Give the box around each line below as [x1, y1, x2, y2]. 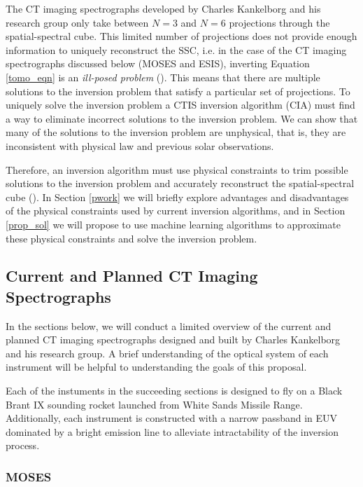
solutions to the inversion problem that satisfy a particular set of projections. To [6, 83, 350, 98]
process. [6, 438, 40, 453]
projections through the [229, 15, 330, 29]
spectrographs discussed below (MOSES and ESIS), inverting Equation [6, 56, 310, 71]
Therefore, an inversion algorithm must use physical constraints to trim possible [6, 162, 348, 177]
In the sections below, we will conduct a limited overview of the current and [6, 318, 332, 333]
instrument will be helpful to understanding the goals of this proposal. [6, 359, 307, 374]
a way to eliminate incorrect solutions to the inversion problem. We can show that [6, 111, 358, 125]
